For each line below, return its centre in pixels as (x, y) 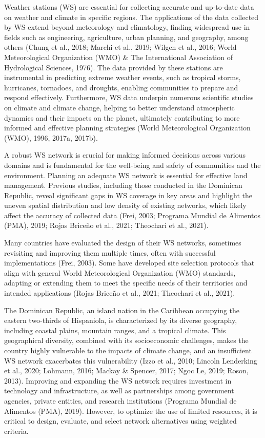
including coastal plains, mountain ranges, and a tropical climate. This (115, 330)
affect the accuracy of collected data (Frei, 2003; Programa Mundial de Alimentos (132, 215)
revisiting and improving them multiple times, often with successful (110, 252)
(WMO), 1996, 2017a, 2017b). (51, 137)
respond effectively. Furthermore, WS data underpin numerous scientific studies (129, 97)
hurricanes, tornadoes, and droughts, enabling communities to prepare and (121, 87)
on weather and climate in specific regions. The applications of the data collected (131, 17)
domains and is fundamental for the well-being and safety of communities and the (132, 165)
